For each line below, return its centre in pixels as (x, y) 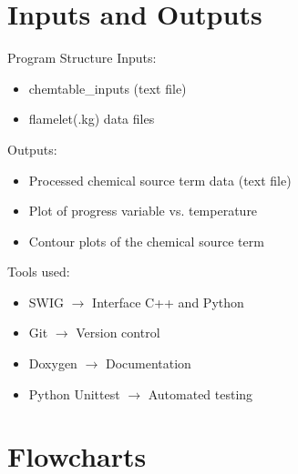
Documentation (148, 363)
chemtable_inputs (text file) (108, 88)
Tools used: (39, 272)
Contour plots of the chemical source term (146, 241)
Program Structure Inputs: (82, 58)
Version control (118, 333)
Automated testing (200, 393)
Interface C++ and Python (168, 302)
